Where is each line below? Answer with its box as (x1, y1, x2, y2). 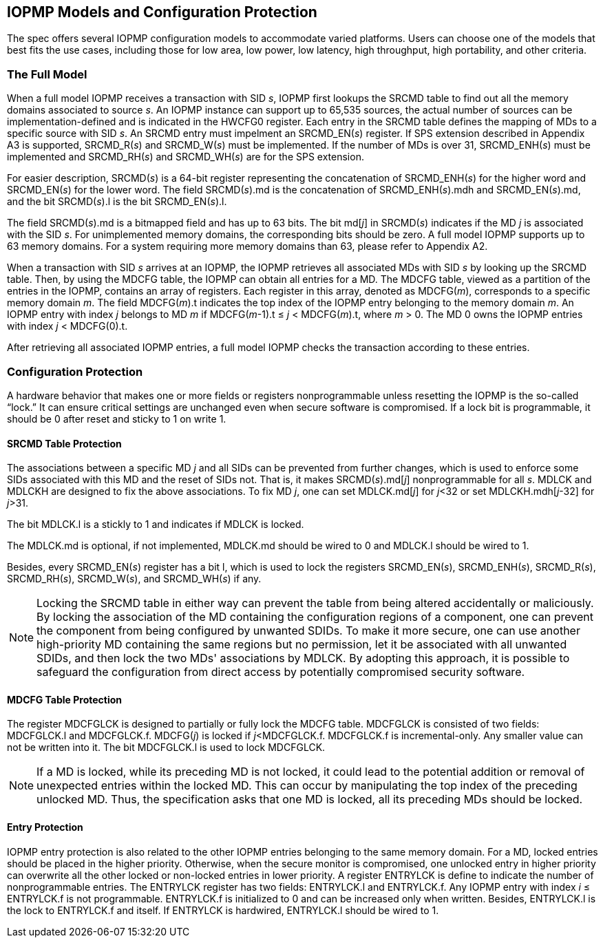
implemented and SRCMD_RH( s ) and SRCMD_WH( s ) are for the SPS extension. (7, 151, 364, 163)
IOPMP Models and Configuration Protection (7, 3, 317, 21)
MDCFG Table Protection (7, 693, 123, 706)
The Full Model (7, 67, 87, 81)
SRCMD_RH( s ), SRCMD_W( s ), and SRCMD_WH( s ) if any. (7, 573, 262, 585)
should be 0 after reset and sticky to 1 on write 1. (7, 412, 226, 425)
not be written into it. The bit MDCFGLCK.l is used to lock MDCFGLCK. (7, 741, 326, 754)
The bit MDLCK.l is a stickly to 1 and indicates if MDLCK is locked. (7, 518, 304, 531)
